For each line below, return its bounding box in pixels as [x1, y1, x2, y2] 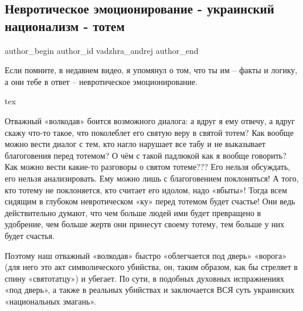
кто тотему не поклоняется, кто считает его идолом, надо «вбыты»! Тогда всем [5, 183, 287, 196]
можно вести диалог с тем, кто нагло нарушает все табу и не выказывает [5, 138, 265, 150]
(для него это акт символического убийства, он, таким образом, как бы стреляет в [5, 261, 298, 273]
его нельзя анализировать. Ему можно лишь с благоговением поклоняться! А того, [5, 172, 299, 184]
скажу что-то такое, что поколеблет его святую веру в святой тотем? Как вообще [5, 126, 294, 138]
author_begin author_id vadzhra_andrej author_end [5, 44, 199, 56]
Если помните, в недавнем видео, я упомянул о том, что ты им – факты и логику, [5, 64, 298, 76]
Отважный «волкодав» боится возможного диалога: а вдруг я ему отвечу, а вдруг [5, 114, 295, 127]
